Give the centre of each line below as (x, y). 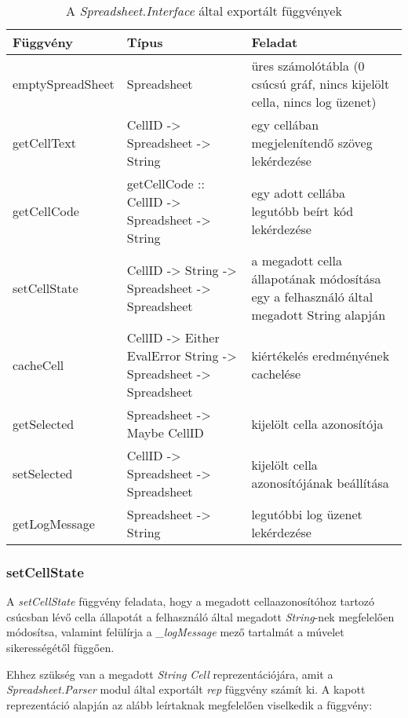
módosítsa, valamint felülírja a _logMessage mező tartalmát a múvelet (175, 632)
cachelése (276, 374)
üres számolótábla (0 (308, 66)
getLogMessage (54, 523)
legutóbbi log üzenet (307, 514)
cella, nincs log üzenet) (314, 102)
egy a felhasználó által (312, 297)
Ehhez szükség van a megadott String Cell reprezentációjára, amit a (170, 674)
